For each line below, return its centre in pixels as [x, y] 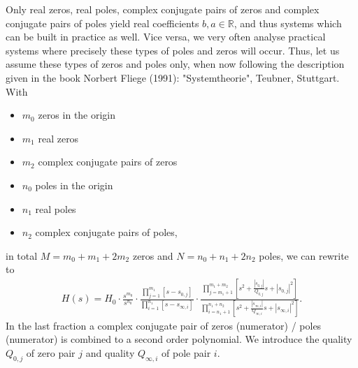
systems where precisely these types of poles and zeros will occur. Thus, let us [173, 50]
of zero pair [51, 352]
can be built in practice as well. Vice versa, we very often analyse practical [166, 37]
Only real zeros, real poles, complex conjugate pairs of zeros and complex [163, 9]
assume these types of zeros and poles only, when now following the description [175, 64]
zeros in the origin [77, 115]
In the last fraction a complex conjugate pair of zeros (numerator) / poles [164, 325]
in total [22, 255]
